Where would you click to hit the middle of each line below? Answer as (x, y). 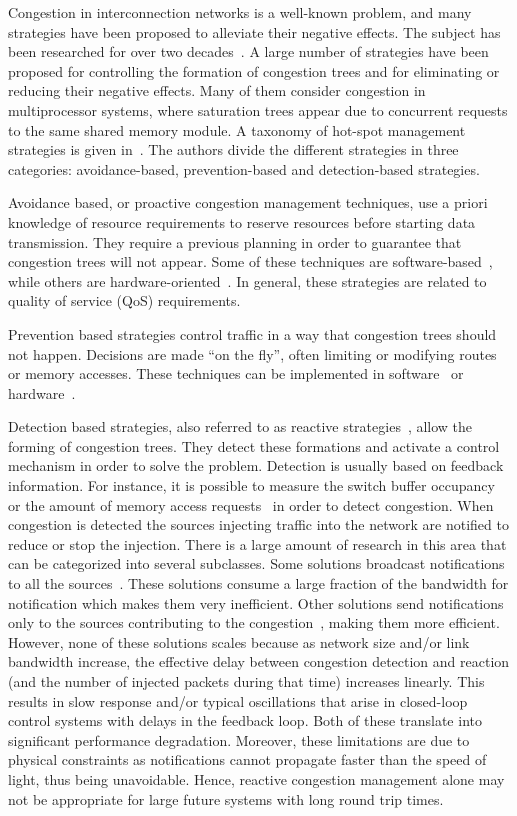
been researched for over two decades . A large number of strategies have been (248, 51)
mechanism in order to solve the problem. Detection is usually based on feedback (256, 465)
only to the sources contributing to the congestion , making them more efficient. (254, 622)
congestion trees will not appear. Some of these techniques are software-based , (250, 261)
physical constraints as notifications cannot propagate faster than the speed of (247, 759)
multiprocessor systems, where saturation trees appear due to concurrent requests (258, 109)
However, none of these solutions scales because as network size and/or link (239, 641)
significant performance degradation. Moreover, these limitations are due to (239, 739)
